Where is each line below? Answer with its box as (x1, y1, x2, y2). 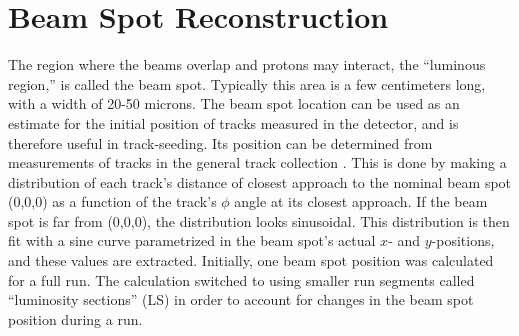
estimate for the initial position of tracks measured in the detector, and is (8, 112, 459, 133)
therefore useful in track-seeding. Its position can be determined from (8, 132, 433, 153)
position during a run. (8, 308, 143, 329)
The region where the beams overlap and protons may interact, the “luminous (8, 54, 486, 75)
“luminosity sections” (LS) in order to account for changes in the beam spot (8, 289, 474, 310)
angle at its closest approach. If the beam (234, 191, 488, 212)
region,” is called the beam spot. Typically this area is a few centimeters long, (8, 73, 486, 94)
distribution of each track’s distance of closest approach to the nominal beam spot (8, 171, 512, 192)
